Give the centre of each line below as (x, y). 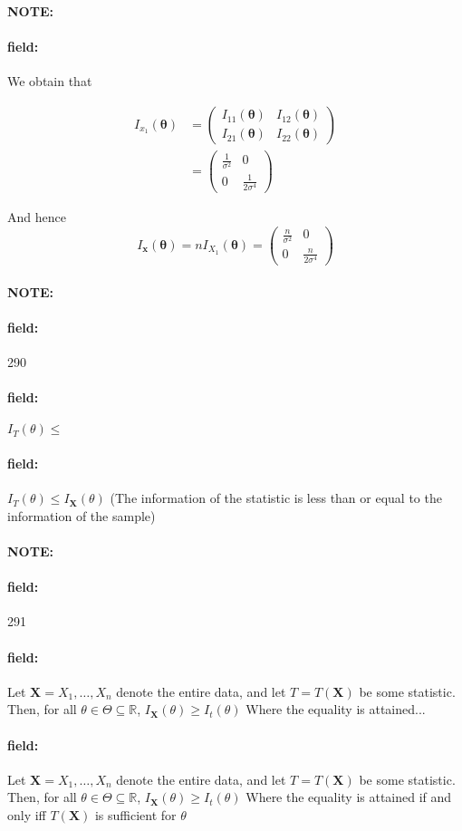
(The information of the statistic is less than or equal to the (276, 498)
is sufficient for (135, 815)
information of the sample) (82, 515)
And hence (37, 217)
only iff (27, 815)
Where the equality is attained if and (349, 797)
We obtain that (50, 80)
